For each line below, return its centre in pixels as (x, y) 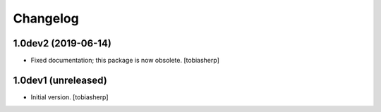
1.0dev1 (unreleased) (60, 80)
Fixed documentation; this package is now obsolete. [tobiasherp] (125, 61)
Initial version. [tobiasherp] (69, 97)
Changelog (46, 18)
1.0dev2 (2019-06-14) (62, 43)
